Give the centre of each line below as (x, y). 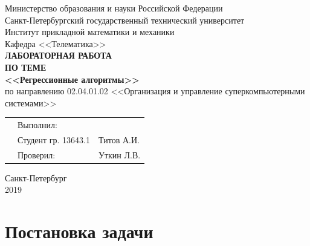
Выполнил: (37, 125)
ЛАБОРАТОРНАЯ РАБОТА (58, 55)
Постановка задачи (79, 231)
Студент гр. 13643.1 (54, 139)
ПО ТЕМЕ (26, 67)
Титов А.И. (119, 139)
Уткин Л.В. (120, 154)
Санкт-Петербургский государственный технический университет (125, 20)
